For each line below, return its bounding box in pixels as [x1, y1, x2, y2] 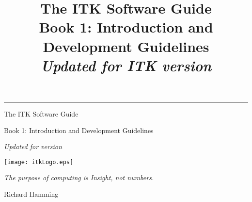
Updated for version [4, 141, 62, 151]
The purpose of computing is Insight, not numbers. [4, 172, 154, 183]
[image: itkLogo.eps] [4, 158, 74, 166]
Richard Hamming [4, 188, 59, 199]
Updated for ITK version [40, 55, 212, 75]
